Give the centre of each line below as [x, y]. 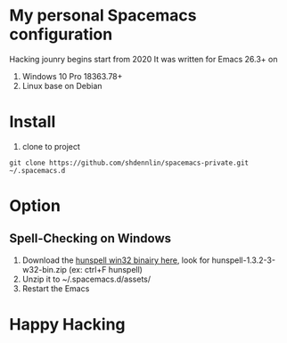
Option [35, 206]
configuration [61, 34]
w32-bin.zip [44, 269]
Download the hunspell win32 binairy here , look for [116, 260]
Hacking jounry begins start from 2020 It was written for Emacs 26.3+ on [143, 59]
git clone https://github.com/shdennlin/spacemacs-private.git [129, 163]
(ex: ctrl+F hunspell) [105, 269]
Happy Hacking [68, 325]
